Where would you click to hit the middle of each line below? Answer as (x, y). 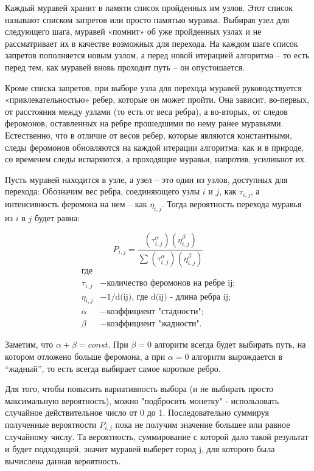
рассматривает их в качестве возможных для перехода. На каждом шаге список (152, 43)
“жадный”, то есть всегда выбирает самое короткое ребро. (113, 368)
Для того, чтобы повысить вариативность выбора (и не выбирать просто (139, 389)
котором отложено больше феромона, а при (85, 356)
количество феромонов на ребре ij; (171, 284)
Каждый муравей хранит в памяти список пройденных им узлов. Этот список (149, 7)
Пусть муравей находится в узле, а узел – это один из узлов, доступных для (146, 179)
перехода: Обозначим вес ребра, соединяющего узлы (103, 191)
